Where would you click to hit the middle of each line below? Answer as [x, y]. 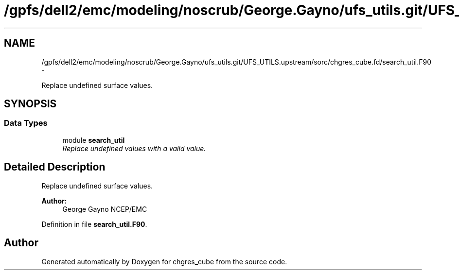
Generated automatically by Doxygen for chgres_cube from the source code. [164, 261]
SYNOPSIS [30, 104]
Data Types [26, 123]
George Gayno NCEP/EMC [105, 209]
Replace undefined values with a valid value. [134, 148]
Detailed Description [55, 167]
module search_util [94, 140]
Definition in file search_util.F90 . [94, 224]
